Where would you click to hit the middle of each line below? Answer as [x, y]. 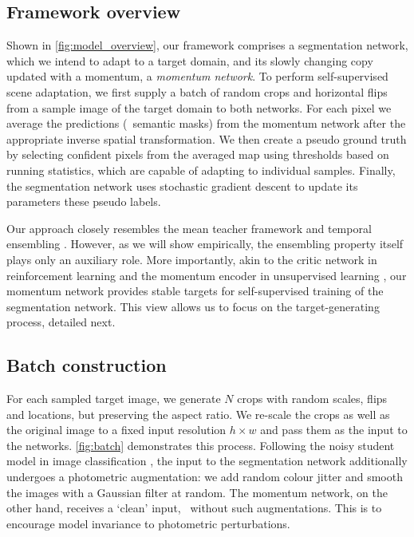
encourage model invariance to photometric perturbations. [148, 523]
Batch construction [87, 365]
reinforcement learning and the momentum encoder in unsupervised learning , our [207, 275]
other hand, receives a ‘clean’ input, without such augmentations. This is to [194, 508]
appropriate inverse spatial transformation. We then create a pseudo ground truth [207, 138]
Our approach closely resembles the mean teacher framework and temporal [189, 228]
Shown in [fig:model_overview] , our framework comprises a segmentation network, [207, 45]
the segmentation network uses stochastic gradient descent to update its [182, 186]
